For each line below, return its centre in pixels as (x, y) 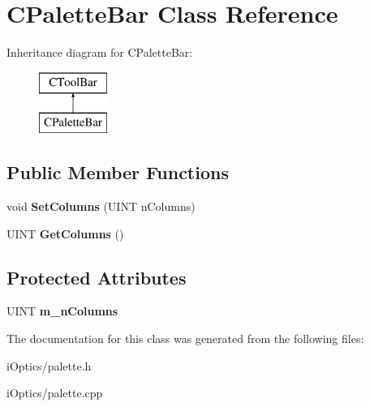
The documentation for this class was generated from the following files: (185, 338)
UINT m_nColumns (62, 311)
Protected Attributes (97, 277)
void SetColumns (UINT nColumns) (101, 206)
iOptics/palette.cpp (55, 393)
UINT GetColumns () (65, 233)
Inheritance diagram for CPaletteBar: (100, 52)
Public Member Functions (118, 172)
